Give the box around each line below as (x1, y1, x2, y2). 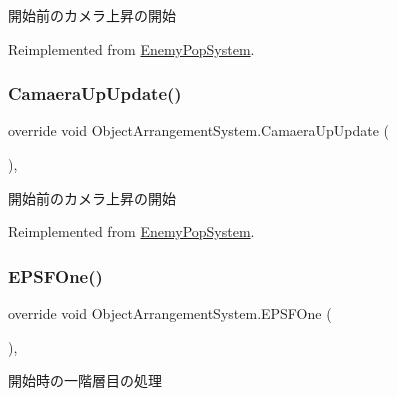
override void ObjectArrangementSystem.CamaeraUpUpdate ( (8, 120, 390, 141)
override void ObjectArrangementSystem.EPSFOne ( (8, 303, 332, 323)
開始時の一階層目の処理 (8, 370, 162, 391)
